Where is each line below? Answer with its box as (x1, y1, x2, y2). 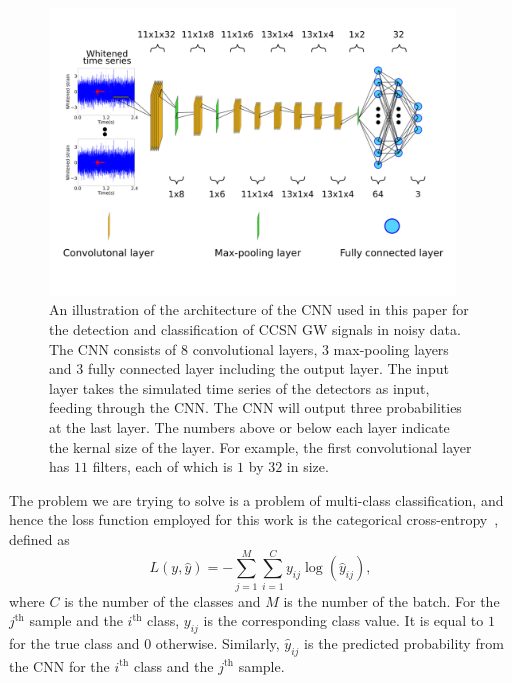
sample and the (29, 610, 123, 631)
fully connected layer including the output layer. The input (87, 358, 449, 379)
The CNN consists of (49, 338, 177, 359)
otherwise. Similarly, (155, 633, 280, 654)
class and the (133, 655, 214, 676)
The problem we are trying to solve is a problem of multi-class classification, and (9, 489, 504, 510)
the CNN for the (9, 655, 110, 676)
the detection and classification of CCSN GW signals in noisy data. (49, 318, 461, 339)
